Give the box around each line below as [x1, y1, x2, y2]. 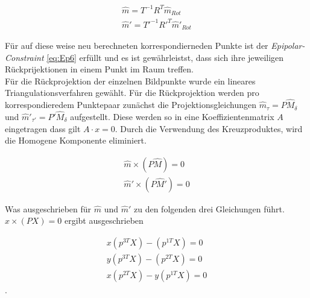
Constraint [5, 51, 44, 63]
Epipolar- [271, 39, 305, 51]
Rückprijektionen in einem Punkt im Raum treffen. [5, 63, 194, 75]
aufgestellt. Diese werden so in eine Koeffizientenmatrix [70, 110, 274, 122]
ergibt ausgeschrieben [64, 214, 144, 227]
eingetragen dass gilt [5, 122, 81, 135]
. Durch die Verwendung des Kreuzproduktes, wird [115, 122, 303, 135]
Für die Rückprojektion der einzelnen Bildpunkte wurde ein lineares [5, 74, 256, 87]
